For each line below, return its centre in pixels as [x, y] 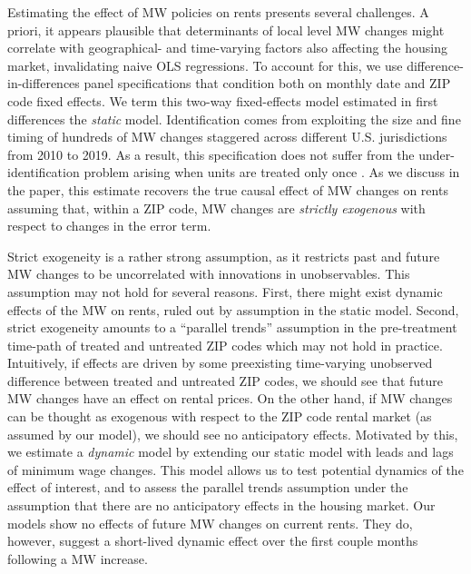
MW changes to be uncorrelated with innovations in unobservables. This [209, 274]
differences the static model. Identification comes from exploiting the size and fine [234, 119]
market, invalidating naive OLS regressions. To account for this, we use [205, 65]
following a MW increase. [78, 558]
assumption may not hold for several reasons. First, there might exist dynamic [225, 291]
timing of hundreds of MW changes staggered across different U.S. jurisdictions [227, 137]
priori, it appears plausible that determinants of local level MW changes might [226, 30]
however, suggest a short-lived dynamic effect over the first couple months [213, 541]
